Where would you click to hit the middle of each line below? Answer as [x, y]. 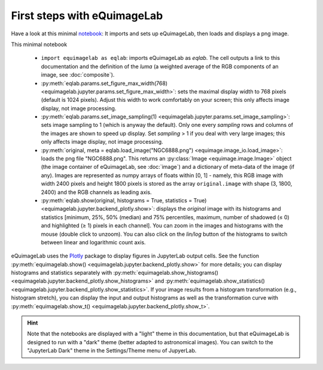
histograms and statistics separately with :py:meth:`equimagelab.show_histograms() [115, 273]
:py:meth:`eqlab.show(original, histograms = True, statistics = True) [124, 200]
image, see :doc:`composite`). [78, 75]
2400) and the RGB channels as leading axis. [96, 192]
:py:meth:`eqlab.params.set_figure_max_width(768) [104, 83]
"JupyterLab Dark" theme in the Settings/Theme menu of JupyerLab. [112, 351]
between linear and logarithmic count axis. [93, 242]
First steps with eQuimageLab [87, 16]
